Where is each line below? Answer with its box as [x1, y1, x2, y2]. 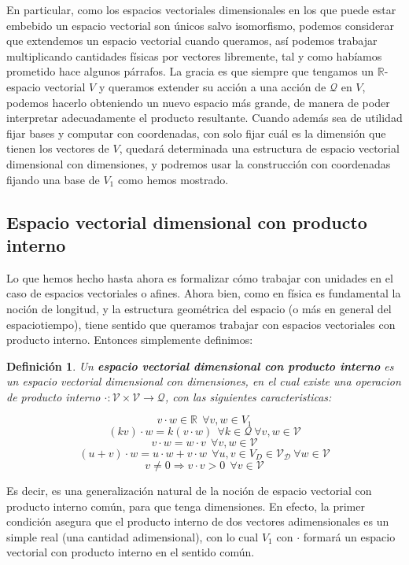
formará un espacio [303, 528, 396, 545]
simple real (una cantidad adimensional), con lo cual [6, 528, 259, 545]
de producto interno [6, 388, 101, 404]
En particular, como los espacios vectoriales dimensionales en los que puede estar [6, 2, 396, 17]
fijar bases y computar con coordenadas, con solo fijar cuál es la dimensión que [6, 124, 386, 141]
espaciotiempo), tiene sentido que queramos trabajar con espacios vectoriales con [6, 316, 396, 332]
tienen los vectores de [6, 140, 109, 157]
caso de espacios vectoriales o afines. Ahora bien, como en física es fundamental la [6, 285, 401, 301]
